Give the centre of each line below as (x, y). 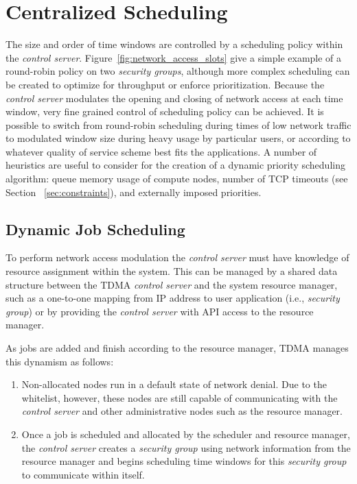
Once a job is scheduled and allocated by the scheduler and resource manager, (186, 434)
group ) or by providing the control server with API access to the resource (160, 311)
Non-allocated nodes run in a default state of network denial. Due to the (174, 384)
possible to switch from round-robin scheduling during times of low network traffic (178, 124)
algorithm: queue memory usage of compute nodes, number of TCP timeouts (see (177, 179)
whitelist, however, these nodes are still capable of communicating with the (180, 397)
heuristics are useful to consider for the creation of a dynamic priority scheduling (175, 165)
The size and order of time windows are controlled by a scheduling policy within (174, 44)
